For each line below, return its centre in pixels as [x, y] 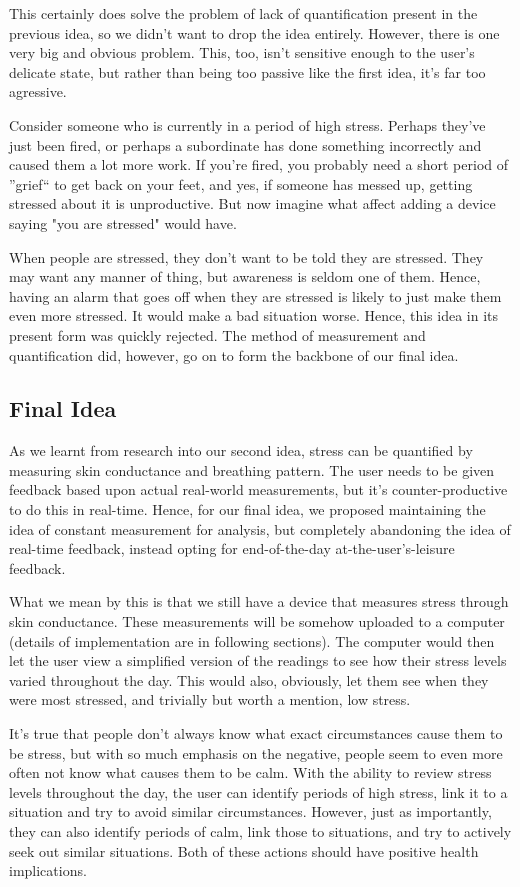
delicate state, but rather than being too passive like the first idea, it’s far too [247, 71]
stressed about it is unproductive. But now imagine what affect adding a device [252, 203]
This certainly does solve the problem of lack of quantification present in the [243, 13]
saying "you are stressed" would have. [123, 222]
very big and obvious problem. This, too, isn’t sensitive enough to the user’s [242, 52]
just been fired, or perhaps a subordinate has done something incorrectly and [245, 144]
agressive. [38, 91]
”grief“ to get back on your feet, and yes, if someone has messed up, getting [241, 183]
